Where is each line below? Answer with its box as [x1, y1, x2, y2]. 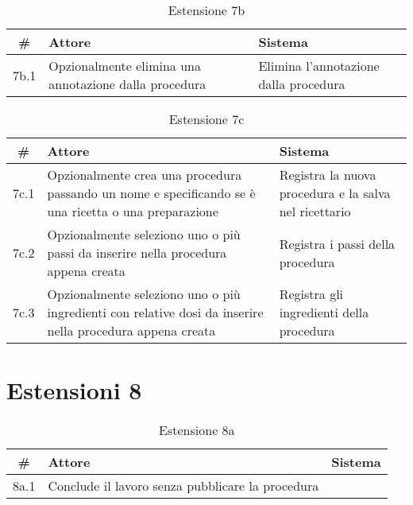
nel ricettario [279, 202, 351, 220]
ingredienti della [279, 303, 369, 321]
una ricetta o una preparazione [47, 202, 218, 220]
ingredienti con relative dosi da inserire [47, 303, 264, 321]
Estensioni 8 [6, 374, 142, 406]
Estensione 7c [168, 110, 245, 128]
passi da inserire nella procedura [47, 243, 227, 262]
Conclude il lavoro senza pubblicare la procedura [48, 476, 319, 495]
